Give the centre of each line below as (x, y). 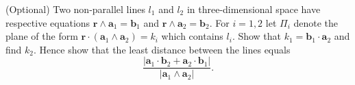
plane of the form (42, 36)
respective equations (48, 22)
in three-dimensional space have (254, 9)
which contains (192, 36)
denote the (316, 22)
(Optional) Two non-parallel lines (75, 9)
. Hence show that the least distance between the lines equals (162, 49)
